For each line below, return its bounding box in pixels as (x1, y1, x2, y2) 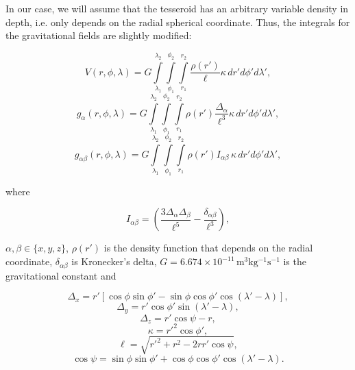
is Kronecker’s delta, (71, 254, 157, 269)
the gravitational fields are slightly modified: (5, 28, 192, 42)
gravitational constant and (5, 268, 117, 282)
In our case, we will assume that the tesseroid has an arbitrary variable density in (5, 1, 349, 15)
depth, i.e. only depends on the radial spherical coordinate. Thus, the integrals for (5, 14, 350, 29)
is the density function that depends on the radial (103, 241, 313, 255)
